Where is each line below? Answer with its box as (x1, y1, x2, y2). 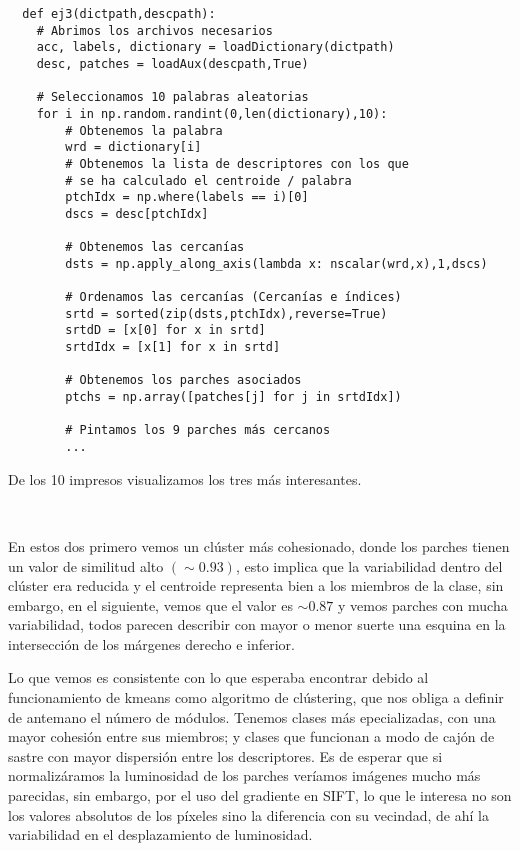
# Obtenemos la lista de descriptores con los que (65, 156, 409, 171)
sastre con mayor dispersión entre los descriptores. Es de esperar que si (8, 745, 443, 766)
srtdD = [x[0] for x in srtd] (65, 323, 266, 338)
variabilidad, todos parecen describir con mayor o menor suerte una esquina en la (8, 614, 506, 635)
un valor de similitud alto (8, 555, 164, 576)
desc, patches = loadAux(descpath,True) (36, 56, 309, 71)
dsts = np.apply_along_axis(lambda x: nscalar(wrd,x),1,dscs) (65, 256, 488, 271)
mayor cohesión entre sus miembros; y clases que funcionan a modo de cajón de (8, 726, 495, 747)
